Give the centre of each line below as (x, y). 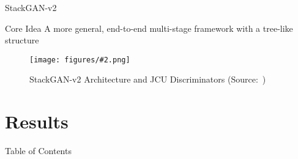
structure (22, 40)
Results (37, 121)
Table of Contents (38, 151)
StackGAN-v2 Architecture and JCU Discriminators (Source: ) (148, 79)
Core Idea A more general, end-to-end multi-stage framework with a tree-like (149, 28)
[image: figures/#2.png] (80, 60)
